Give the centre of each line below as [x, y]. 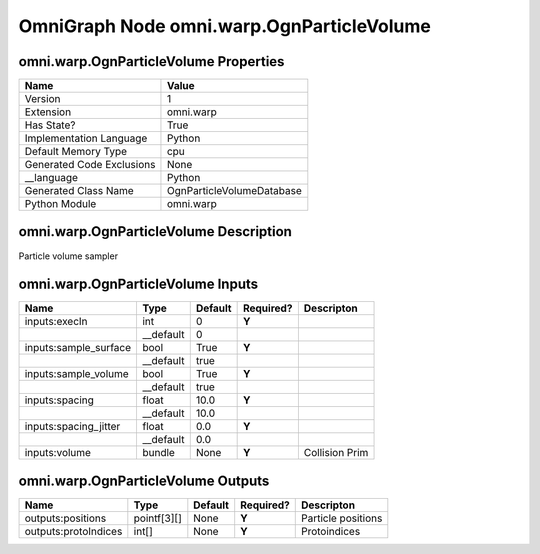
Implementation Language [86, 138]
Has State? [50, 125]
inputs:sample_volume [76, 374]
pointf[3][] [157, 518]
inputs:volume [58, 453]
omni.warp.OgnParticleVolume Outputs [144, 480]
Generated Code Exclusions [90, 165]
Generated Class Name [79, 191]
